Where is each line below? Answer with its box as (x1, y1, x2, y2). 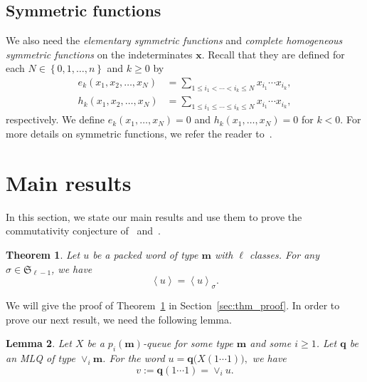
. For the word (102, 350, 165, 365)
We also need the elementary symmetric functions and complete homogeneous (6, 33, 343, 48)
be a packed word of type (92, 247, 198, 262)
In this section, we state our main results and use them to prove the (6, 209, 302, 224)
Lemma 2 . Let (6, 336, 72, 351)
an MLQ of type (6, 350, 75, 365)
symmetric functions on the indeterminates (6, 46, 193, 61)
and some (250, 336, 292, 351)
